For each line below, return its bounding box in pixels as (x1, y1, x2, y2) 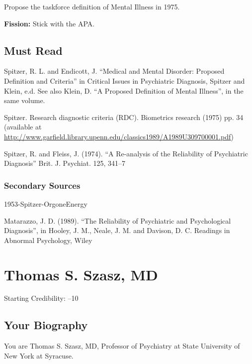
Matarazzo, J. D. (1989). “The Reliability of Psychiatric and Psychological (4, 215, 231, 226)
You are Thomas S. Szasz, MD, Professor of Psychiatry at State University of (4, 341, 240, 351)
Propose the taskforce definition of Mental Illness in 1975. (4, 1, 180, 11)
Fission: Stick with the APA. (4, 18, 95, 28)
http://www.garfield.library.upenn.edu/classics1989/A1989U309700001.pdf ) (4, 131, 234, 141)
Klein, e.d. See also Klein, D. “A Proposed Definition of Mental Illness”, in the (4, 85, 244, 96)
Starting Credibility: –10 (4, 293, 79, 303)
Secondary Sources (4, 179, 81, 191)
